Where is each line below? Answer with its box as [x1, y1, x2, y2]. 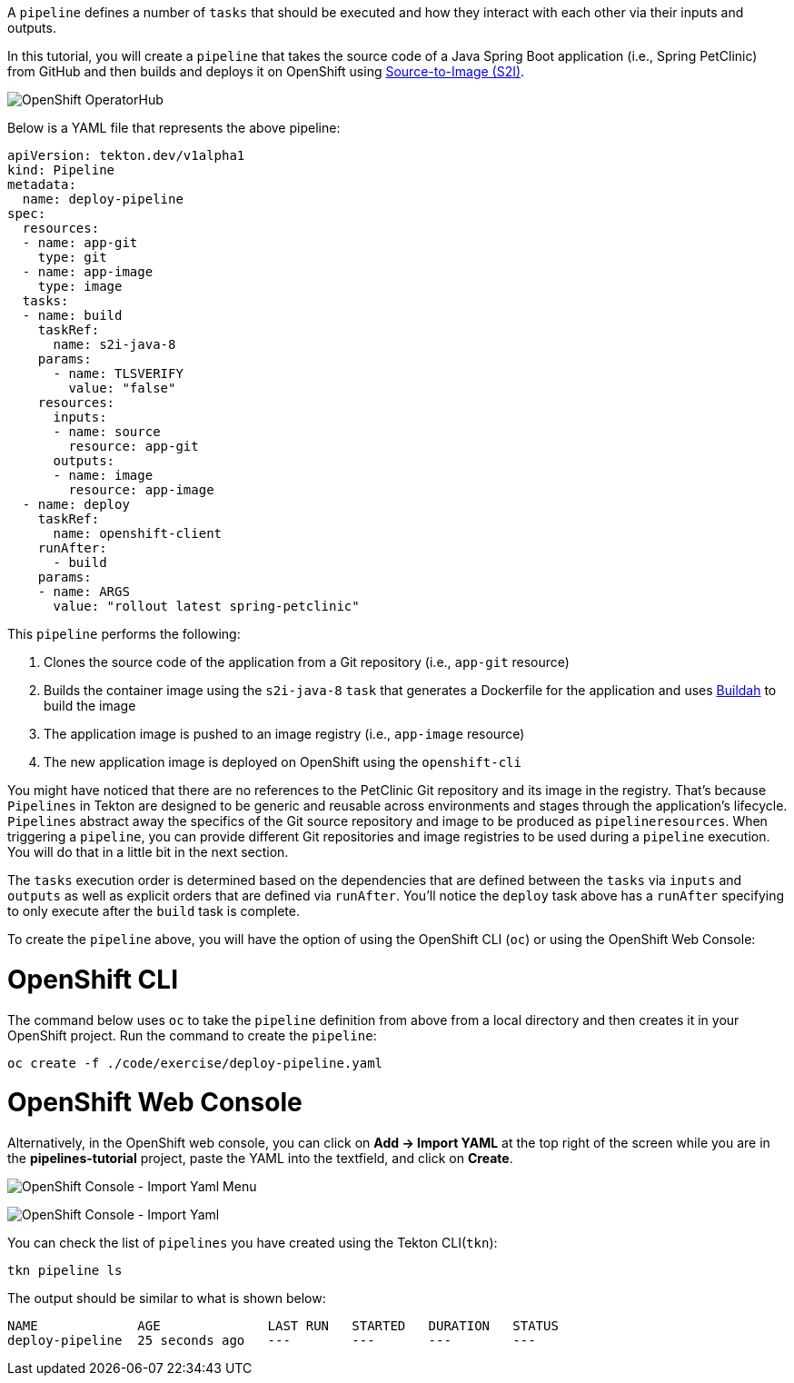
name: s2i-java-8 [53, 337, 176, 352]
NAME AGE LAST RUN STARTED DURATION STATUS [7, 1318, 559, 1333]
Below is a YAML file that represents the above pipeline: [7, 120, 341, 135]
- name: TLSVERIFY [53, 366, 184, 381]
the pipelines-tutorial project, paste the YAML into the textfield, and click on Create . [7, 1150, 513, 1166]
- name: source [53, 424, 161, 439]
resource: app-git [68, 439, 199, 453]
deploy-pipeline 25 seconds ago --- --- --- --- [7, 1333, 536, 1348]
